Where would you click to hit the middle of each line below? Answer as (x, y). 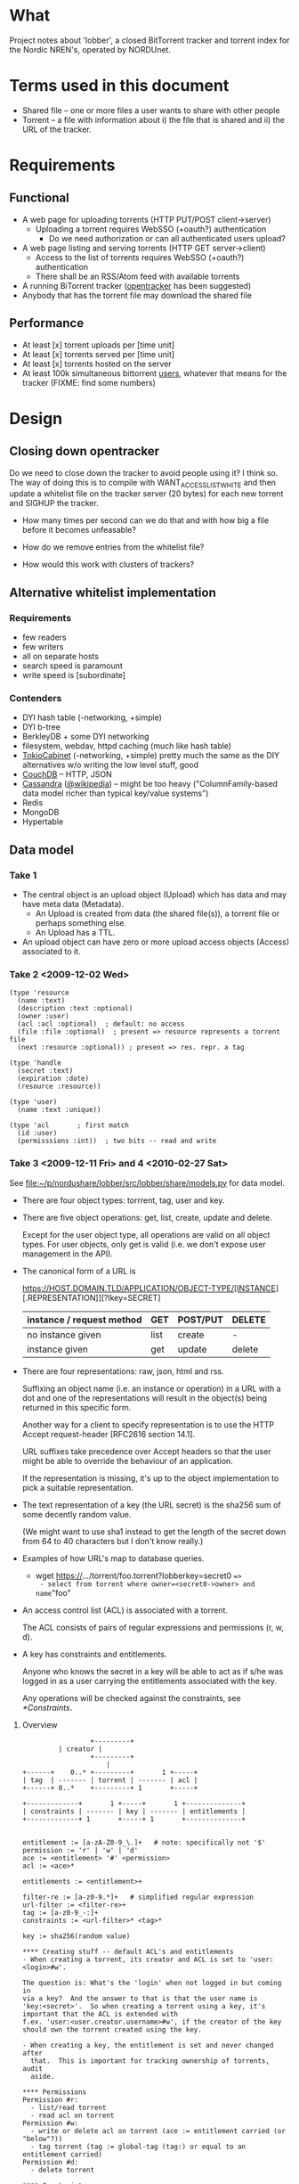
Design (36, 418)
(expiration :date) (53, 1079)
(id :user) (37, 1133)
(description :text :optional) (75, 1009)
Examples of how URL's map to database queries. (113, 1558)
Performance (47, 323)
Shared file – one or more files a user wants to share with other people (151, 110)
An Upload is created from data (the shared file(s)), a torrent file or (158, 913)
